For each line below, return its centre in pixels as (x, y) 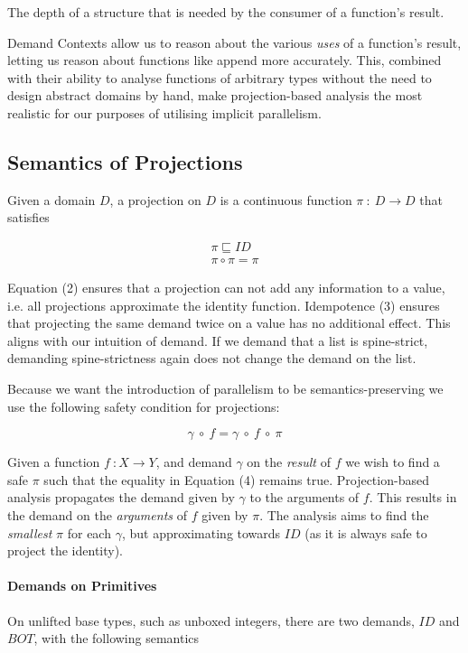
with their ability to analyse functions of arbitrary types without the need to (220, 77)
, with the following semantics (117, 638)
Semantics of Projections (125, 161)
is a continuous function (286, 199)
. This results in (413, 497)
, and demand (194, 462)
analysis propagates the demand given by (121, 497)
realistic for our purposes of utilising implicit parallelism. (164, 112)
